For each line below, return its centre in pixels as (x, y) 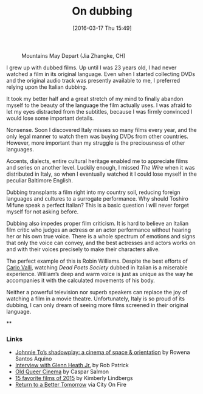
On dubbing (102, 11)
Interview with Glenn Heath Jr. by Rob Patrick (72, 365)
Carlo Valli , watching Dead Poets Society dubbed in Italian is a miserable (97, 267)
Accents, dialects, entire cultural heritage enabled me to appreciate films (97, 161)
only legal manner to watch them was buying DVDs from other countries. (97, 136)
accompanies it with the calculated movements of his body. (81, 280)
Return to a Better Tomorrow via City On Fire (71, 385)
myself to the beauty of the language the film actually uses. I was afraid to (99, 105)
